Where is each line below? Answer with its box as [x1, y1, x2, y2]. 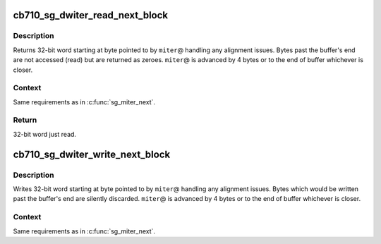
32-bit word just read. [13, 130, 77, 138]
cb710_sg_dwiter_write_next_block [13, 148, 171, 160]
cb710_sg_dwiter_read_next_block [13, 9, 169, 21]
